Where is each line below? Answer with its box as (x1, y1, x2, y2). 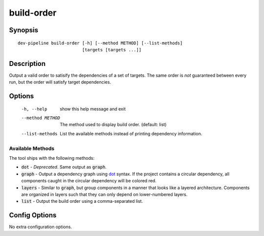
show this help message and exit (60, 106, 126, 112)
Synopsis (9, 26, 39, 34)
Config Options (9, 211, 57, 219)
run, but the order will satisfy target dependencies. (9, 79, 111, 85)
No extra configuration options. (9, 224, 72, 230)
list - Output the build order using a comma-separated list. (21, 198, 143, 204)
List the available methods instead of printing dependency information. (60, 130, 202, 136)
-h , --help (21, 106, 47, 112)
